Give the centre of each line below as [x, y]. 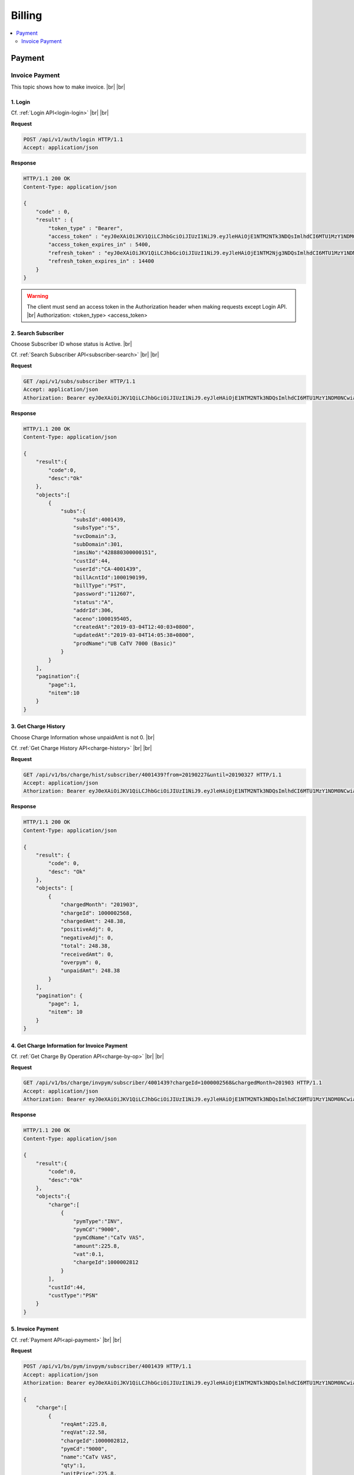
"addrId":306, [94, 610]
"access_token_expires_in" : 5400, [100, 245]
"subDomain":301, [98, 545]
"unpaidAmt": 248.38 [90, 971]
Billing [27, 15]
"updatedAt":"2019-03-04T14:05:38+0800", [134, 635]
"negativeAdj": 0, [87, 938]
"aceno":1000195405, [103, 619]
